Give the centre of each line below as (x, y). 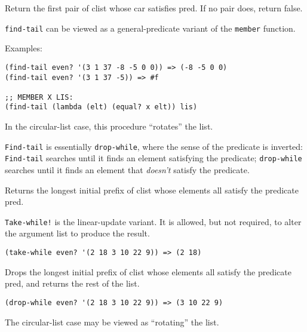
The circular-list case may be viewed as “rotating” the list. (112, 322)
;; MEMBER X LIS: (39, 97)
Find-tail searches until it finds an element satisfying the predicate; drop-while (153, 158)
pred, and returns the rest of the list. (72, 283)
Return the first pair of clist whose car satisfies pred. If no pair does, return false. (154, 8)
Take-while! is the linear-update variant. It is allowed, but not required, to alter (153, 221)
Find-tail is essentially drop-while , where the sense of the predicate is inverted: (154, 146)
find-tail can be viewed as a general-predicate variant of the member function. (150, 28)
